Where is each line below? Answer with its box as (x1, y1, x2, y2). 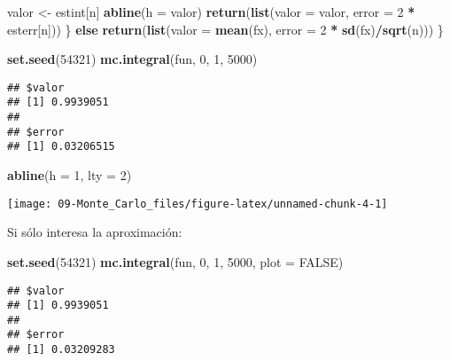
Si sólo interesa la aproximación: (7, 223, 182, 241)
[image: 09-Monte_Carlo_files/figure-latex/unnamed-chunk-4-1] (7, 197, 388, 210)
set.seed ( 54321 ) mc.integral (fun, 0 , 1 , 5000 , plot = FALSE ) (7, 252, 344, 271)
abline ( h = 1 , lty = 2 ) (7, 166, 132, 184)
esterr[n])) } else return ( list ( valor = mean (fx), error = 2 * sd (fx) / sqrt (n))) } (7, 20, 444, 38)
